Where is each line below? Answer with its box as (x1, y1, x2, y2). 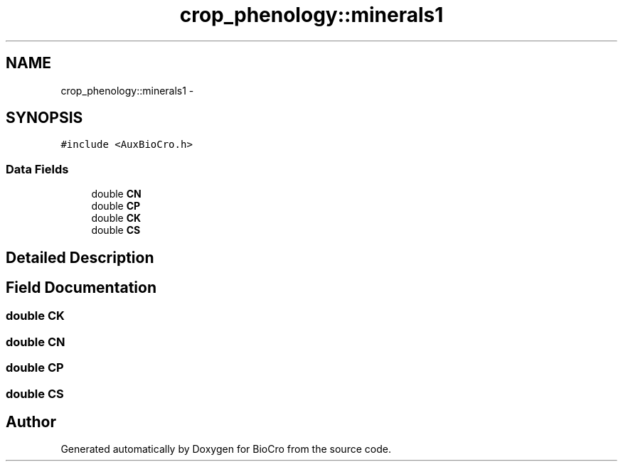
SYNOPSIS (6, 109, 83, 127)
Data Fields (6, 161, 69, 176)
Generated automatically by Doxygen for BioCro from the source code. (60, 443, 391, 456)
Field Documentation (6, 279, 156, 297)
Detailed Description (6, 248, 154, 267)
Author (6, 413, 56, 431)
